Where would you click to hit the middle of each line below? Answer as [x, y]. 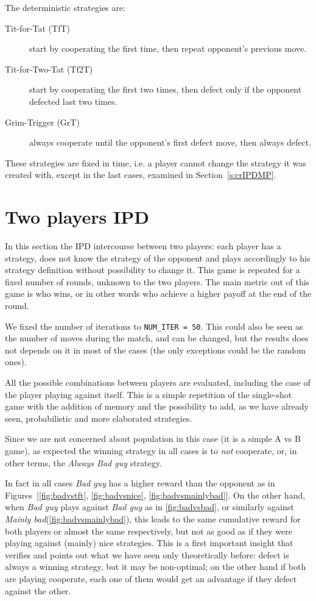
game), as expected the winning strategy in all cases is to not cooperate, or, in [151, 451]
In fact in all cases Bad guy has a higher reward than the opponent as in [140, 483]
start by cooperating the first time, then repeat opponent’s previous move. [168, 48]
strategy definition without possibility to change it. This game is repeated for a [153, 270]
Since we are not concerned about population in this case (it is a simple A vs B [153, 439]
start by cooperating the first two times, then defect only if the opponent [166, 89]
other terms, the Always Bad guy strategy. [83, 462]
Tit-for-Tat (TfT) [37, 28]
